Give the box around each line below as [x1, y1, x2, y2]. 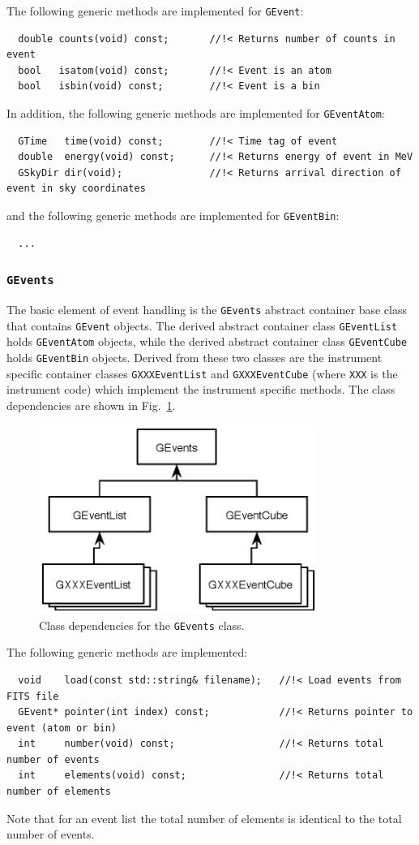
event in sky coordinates [6, 183, 146, 195]
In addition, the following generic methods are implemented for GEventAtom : [6, 105, 385, 122]
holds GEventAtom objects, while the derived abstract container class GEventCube [6, 333, 408, 350]
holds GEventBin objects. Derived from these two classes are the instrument [6, 349, 383, 366]
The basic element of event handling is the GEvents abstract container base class [6, 301, 407, 318]
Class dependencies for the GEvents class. [39, 616, 245, 633]
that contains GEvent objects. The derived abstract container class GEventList [6, 317, 398, 334]
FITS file [6, 690, 59, 702]
